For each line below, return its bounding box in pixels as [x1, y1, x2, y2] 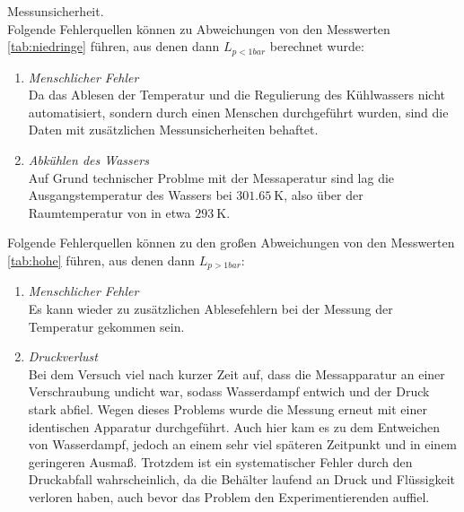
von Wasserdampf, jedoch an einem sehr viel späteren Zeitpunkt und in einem [28, 435, 458, 454]
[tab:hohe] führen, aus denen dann [7, 250, 196, 269]
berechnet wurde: [269, 37, 364, 56]
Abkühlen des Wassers [28, 151, 149, 169]
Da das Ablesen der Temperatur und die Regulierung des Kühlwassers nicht [28, 85, 446, 104]
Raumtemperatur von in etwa [28, 203, 191, 221]
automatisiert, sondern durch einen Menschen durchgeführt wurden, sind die [28, 102, 449, 121]
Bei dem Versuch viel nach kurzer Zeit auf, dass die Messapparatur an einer [28, 364, 445, 383]
